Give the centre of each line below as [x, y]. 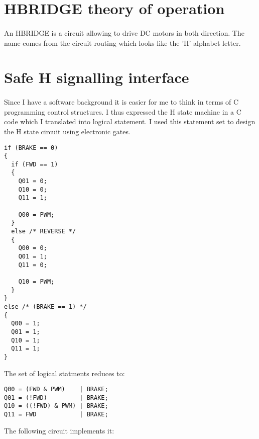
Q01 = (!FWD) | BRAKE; [56, 398]
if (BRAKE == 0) [31, 148]
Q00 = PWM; [36, 214]
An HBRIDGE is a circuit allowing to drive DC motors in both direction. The [124, 32]
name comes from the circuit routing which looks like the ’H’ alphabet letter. [122, 42]
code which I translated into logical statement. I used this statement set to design [130, 121]
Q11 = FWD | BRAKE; [56, 415]
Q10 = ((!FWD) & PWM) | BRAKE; [56, 406]
